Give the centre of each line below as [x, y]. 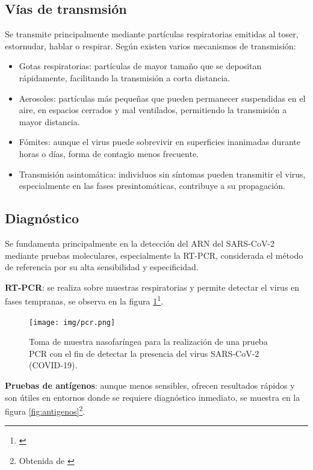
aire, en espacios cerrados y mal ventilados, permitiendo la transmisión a [153, 110]
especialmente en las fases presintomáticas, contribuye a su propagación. [152, 186]
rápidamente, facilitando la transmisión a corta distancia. [125, 77]
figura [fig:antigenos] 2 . [45, 410]
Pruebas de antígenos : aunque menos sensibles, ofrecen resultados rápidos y [150, 385]
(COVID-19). [53, 365]
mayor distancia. [49, 121]
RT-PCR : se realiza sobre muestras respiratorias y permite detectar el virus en [152, 287]
